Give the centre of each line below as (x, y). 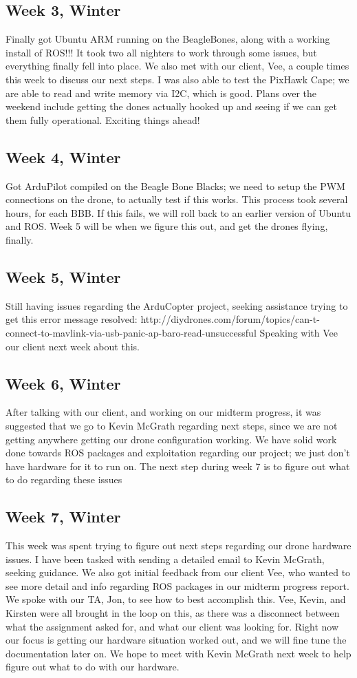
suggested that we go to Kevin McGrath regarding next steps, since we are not (172, 425)
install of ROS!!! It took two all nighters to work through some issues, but (161, 52)
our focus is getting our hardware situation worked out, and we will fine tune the (176, 640)
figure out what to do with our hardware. (93, 667)
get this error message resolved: (72, 319)
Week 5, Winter (63, 276)
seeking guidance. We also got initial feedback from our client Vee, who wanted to (178, 572)
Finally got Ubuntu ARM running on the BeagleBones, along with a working (168, 39)
